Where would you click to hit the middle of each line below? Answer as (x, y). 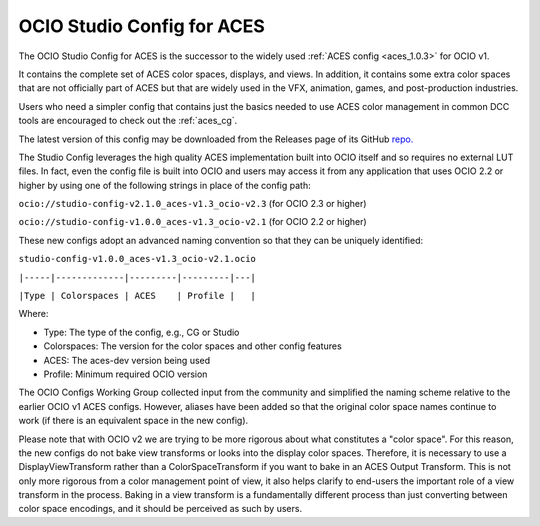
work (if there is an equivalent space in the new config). (133, 421)
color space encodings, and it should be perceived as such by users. (160, 509)
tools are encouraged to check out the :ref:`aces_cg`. (128, 121)
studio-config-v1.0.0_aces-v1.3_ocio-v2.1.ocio (137, 259)
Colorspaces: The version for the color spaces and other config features (192, 346)
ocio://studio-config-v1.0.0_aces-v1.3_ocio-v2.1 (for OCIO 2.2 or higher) (192, 222)
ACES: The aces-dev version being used (127, 360)
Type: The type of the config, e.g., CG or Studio (141, 332)
